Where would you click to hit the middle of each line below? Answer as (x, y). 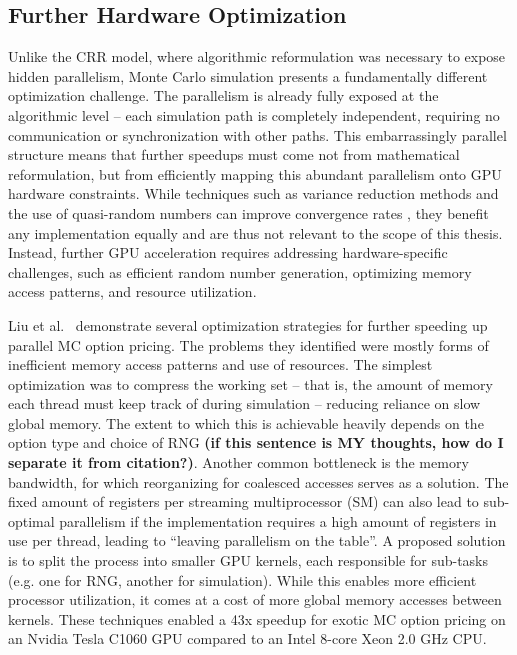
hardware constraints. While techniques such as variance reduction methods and (253, 193)
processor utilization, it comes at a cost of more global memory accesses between (255, 599)
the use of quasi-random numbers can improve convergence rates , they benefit (248, 212)
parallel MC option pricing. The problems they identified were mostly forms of (248, 344)
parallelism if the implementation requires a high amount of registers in (278, 520)
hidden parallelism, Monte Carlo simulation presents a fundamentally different (248, 75)
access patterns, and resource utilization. (132, 291)
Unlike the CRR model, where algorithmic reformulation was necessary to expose (257, 56)
